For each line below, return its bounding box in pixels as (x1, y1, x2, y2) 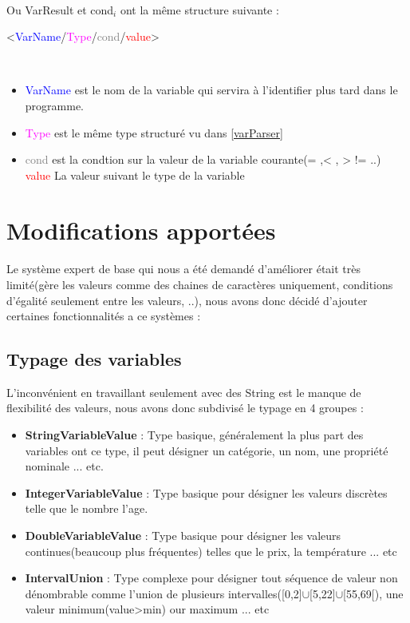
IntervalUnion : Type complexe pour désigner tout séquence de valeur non (25, 569, 398, 586)
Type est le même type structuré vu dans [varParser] (25, 124, 283, 141)
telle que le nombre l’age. (25, 500, 148, 517)
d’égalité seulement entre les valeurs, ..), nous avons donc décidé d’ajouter (6, 292, 368, 308)
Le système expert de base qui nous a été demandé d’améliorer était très (6, 260, 361, 277)
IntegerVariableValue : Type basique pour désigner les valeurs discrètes (25, 484, 388, 501)
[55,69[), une (343, 585, 404, 601)
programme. (25, 97, 84, 113)
